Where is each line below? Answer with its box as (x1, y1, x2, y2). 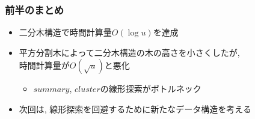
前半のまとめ (5, 2, 64, 17)
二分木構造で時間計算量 (19, 26, 112, 38)
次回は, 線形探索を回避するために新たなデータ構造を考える (19, 103, 251, 115)
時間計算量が (19, 59, 70, 72)
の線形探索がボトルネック (100, 82, 201, 95)
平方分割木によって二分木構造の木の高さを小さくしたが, (19, 46, 240, 58)
